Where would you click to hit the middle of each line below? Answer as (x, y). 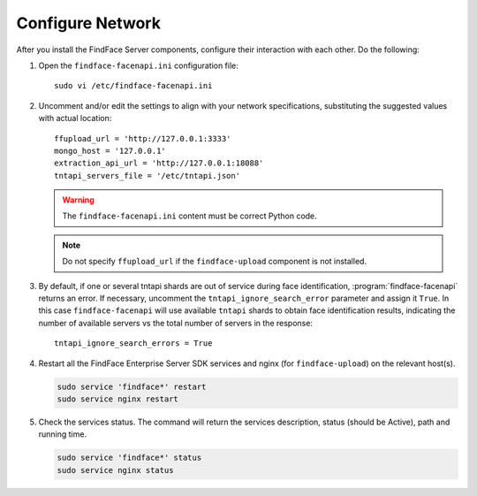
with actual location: (75, 118)
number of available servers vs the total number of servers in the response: (176, 323)
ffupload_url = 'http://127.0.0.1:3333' (143, 138)
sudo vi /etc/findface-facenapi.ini (133, 86)
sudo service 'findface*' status (129, 458)
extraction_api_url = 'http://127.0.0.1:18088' (159, 163)
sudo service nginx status (115, 470)
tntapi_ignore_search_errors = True (133, 343)
